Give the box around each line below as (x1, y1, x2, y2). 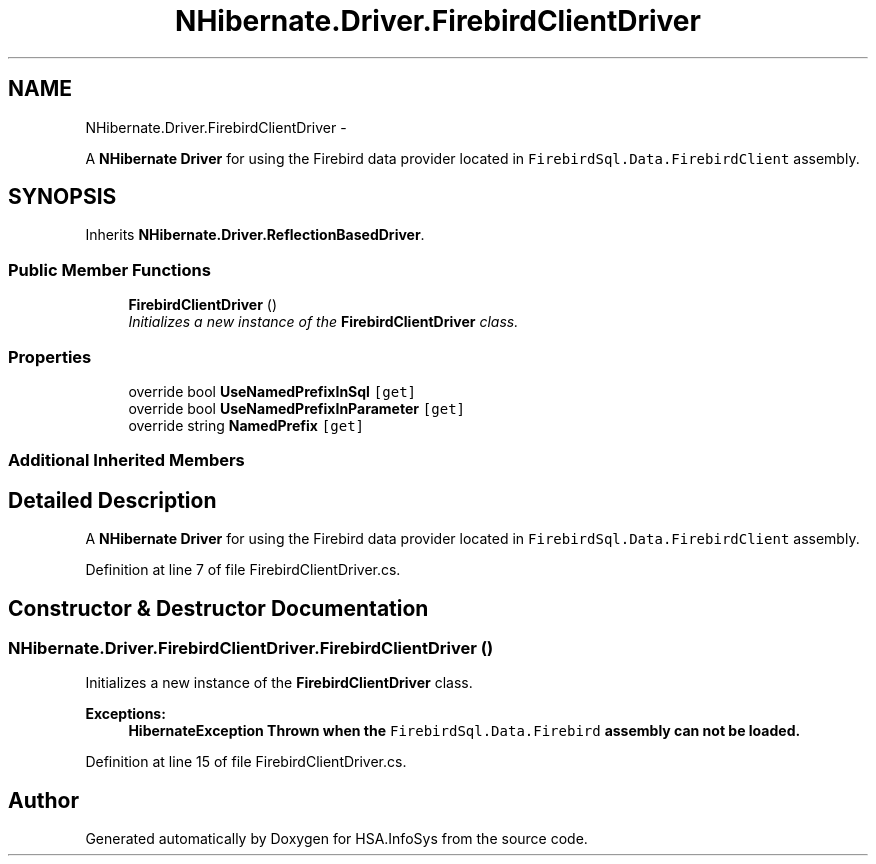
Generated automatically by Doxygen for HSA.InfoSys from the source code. (85, 830, 588, 848)
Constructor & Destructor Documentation (8, 595, 429, 621)
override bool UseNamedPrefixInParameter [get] (128, 399, 466, 417)
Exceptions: (85, 705, 166, 723)
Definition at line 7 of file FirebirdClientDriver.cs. (85, 561, 401, 579)
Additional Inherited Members (8, 450, 245, 471)
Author (8, 787, 79, 813)
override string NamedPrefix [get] (128, 416, 365, 434)
